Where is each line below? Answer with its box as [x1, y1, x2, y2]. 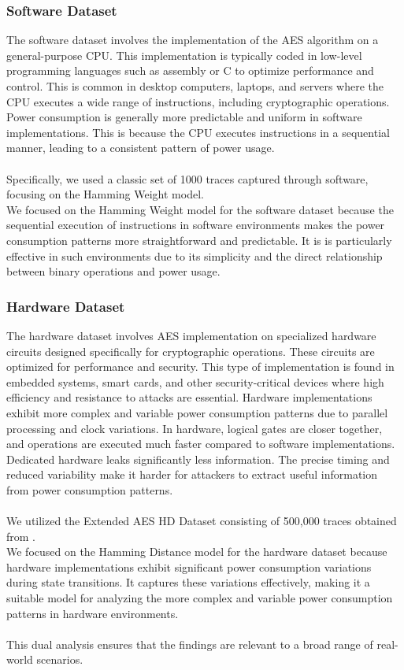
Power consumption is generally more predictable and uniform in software [6, 109, 362, 125]
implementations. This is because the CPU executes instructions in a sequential [6, 124, 390, 140]
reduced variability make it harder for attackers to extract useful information [6, 466, 378, 483]
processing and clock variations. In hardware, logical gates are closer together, [6, 420, 383, 436]
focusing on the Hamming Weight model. [6, 186, 204, 202]
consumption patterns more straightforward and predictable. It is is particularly [6, 231, 392, 248]
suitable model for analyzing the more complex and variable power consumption [6, 590, 393, 606]
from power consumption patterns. [6, 481, 173, 498]
